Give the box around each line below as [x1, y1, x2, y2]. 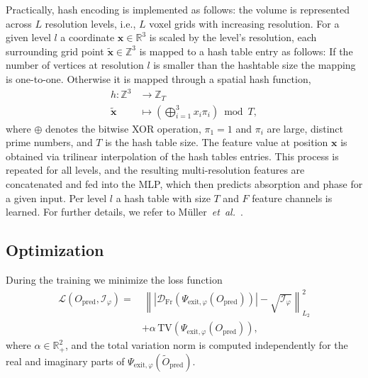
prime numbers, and [6, 135, 93, 150]
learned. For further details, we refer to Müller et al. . [6, 204, 243, 219]
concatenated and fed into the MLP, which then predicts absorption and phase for [6, 176, 363, 191]
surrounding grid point [6, 43, 104, 58]
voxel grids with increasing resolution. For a [149, 16, 340, 30]
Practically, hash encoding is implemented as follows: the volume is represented [6, 2, 350, 16]
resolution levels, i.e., [45, 16, 136, 30]
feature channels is [252, 190, 333, 205]
